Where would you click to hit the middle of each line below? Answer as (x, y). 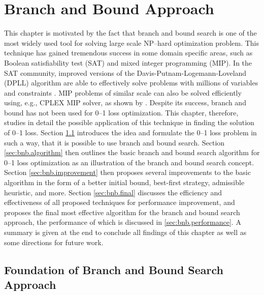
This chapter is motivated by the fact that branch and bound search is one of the (130, 33)
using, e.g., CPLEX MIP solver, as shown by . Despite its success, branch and (125, 102)
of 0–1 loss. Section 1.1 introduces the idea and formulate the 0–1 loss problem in (130, 132)
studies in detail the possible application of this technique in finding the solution (129, 122)
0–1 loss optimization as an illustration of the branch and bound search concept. (129, 162)
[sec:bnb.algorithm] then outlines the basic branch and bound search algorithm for (132, 152)
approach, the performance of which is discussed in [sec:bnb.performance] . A (123, 222)
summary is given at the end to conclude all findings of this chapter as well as (125, 232)
